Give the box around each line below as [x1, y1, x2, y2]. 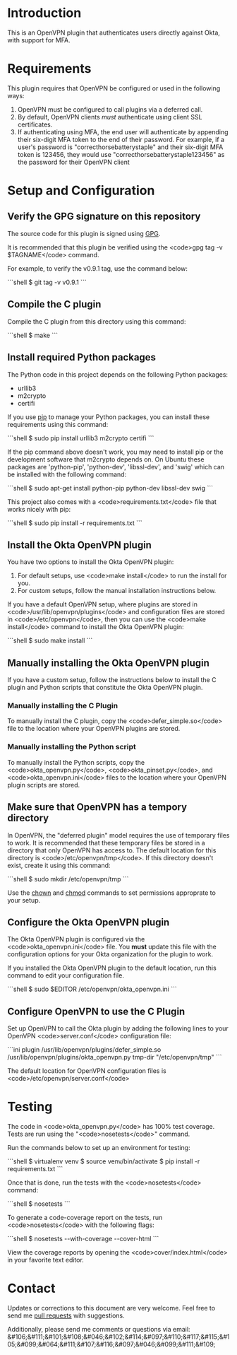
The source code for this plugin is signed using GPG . [7, 229, 161, 237]
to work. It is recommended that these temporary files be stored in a [7, 838, 206, 847]
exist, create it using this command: [7, 861, 111, 869]
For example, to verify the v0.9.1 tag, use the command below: [7, 264, 188, 273]
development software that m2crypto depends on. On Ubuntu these [7, 454, 205, 464]
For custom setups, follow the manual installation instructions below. [17, 587, 217, 595]
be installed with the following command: [7, 470, 127, 479]
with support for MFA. [7, 35, 71, 44]
